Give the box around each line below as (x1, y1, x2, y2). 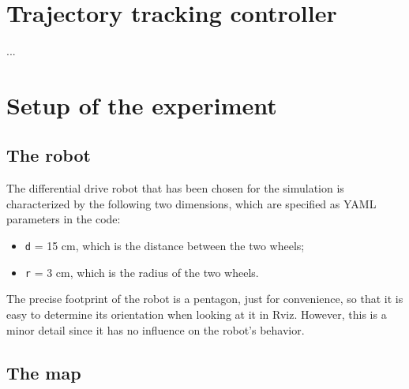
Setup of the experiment (6, 88, 277, 121)
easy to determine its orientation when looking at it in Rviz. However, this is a (6, 305, 387, 322)
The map (6, 360, 81, 384)
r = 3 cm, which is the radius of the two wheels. (24, 264, 259, 280)
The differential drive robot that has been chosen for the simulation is (6, 180, 344, 196)
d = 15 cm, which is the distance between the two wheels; (24, 238, 305, 254)
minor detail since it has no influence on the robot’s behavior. (6, 321, 305, 338)
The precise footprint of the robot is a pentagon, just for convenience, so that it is (6, 290, 403, 307)
